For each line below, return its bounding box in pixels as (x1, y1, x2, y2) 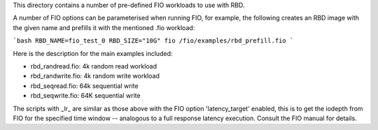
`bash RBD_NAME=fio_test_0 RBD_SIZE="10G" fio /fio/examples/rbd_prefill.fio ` (13, 37, 294, 45)
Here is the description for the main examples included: (13, 49, 173, 57)
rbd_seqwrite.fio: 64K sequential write (30, 92, 141, 100)
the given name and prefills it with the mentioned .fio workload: (13, 23, 195, 31)
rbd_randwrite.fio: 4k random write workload (30, 72, 160, 80)
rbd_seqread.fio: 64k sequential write (30, 81, 139, 90)
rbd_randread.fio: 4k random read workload (30, 62, 157, 70)
